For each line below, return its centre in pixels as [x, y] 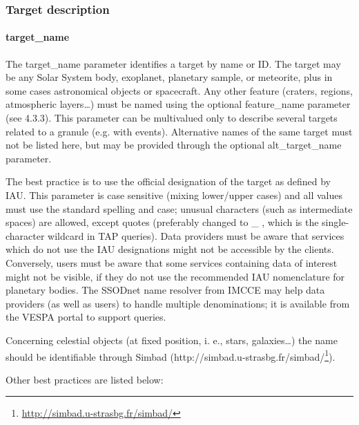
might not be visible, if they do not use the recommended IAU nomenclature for [175, 276]
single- [336, 222]
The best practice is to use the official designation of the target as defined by [168, 181]
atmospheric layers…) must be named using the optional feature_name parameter [178, 104]
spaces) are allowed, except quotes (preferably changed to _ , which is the [162, 222]
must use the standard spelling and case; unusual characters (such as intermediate [179, 208]
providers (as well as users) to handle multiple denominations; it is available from [178, 303]
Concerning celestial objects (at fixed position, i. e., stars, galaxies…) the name [172, 340]
